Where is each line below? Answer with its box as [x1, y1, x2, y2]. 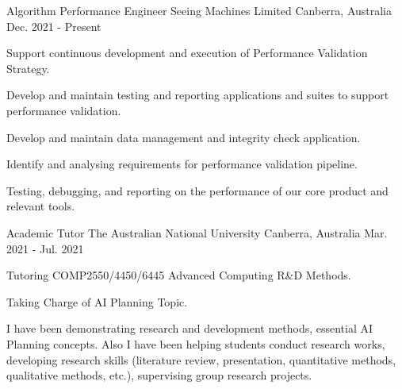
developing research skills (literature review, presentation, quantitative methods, [6, 351, 396, 368]
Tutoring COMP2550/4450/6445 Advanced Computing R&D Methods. [6, 267, 351, 283]
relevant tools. [6, 198, 75, 214]
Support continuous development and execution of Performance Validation [6, 44, 368, 61]
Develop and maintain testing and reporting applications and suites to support [6, 87, 389, 103]
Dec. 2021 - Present [6, 17, 101, 34]
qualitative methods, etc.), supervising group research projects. [6, 367, 312, 383]
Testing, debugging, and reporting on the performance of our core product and [6, 182, 389, 198]
